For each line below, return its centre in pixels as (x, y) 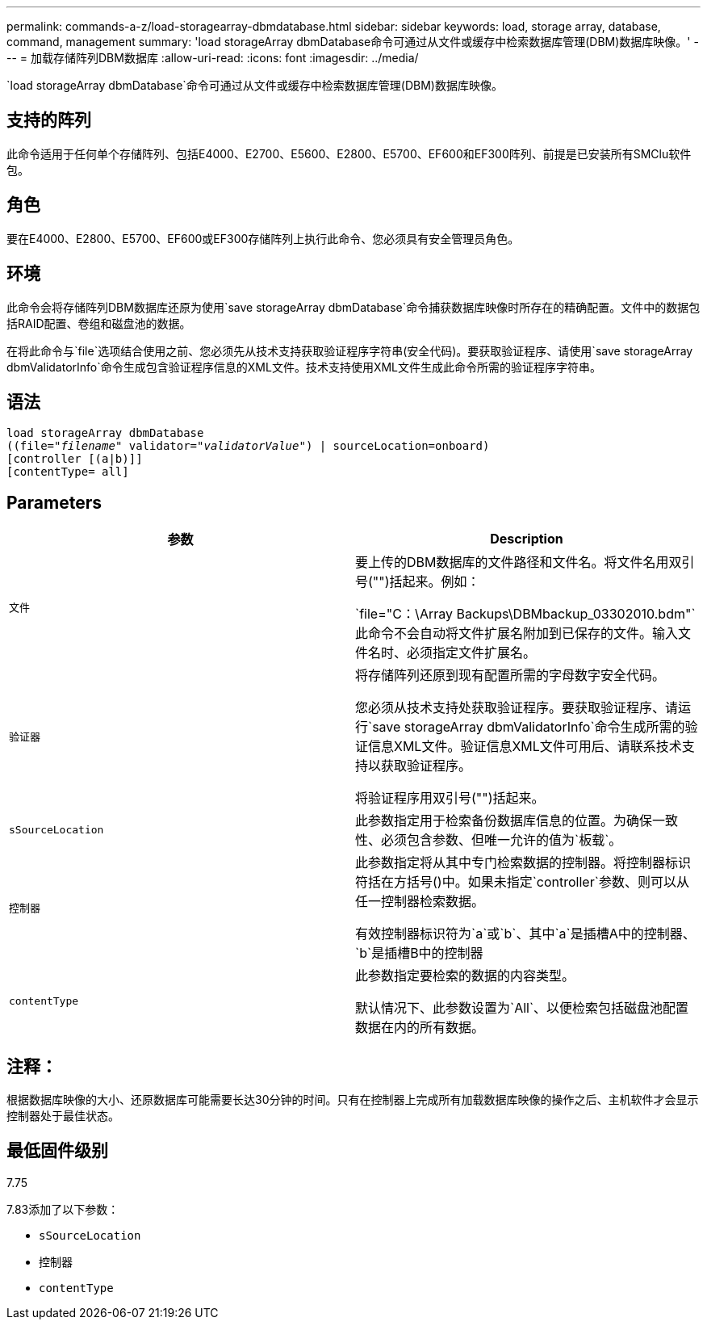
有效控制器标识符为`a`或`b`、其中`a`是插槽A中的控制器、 (525, 934)
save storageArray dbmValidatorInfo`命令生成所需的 (529, 727)
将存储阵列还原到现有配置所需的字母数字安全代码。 (510, 676)
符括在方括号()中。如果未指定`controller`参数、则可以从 (522, 882)
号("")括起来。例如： (418, 582)
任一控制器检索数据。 (420, 902)
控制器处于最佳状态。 (63, 1116)
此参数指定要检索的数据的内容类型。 (465, 976)
